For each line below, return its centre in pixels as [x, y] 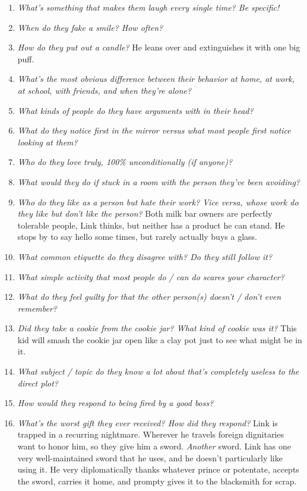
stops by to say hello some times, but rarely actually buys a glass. [137, 237]
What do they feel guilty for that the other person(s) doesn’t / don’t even [149, 297]
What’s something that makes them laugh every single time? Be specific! [148, 7]
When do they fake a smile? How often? [90, 27]
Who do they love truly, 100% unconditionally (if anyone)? [125, 162]
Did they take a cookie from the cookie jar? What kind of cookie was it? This [157, 328]
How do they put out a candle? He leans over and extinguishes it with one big [159, 47]
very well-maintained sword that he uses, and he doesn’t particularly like [150, 457]
